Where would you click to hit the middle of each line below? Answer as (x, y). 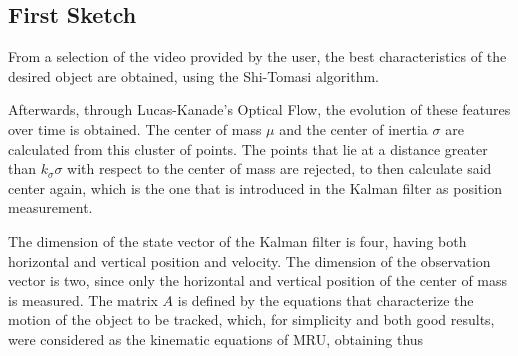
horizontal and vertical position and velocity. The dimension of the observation (249, 260)
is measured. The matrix (83, 299)
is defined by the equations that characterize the (325, 299)
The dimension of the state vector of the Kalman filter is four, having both (237, 240)
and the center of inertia (353, 128)
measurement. (50, 207)
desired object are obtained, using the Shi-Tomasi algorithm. (193, 75)
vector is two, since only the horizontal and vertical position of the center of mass (258, 280)
